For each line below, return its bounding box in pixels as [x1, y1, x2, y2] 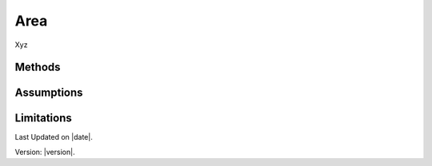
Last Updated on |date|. [14, 132, 94, 142]
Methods [14, 61, 61, 74]
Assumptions [14, 86, 83, 100]
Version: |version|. [14, 147, 75, 156]
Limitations [14, 112, 72, 125]
